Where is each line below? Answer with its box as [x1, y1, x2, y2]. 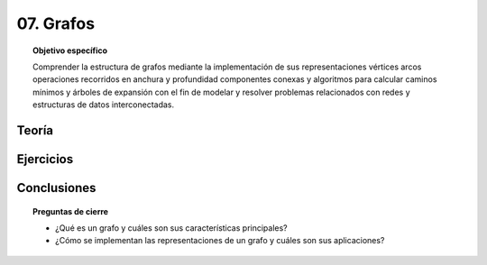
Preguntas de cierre [32, 206, 108, 216]
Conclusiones [16, 180, 96, 196]
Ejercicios [16, 151, 74, 167]
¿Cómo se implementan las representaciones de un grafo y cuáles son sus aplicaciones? [55, 235, 385, 246]
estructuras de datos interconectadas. [32, 99, 175, 110]
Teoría [16, 123, 54, 138]
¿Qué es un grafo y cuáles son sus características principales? [55, 222, 288, 233]
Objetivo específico [32, 45, 108, 56]
